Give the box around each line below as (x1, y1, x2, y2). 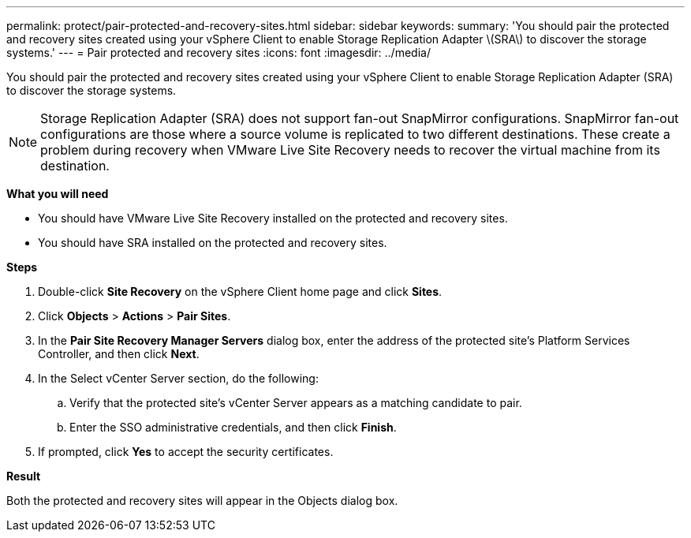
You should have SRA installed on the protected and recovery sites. (38, 236, 387, 249)
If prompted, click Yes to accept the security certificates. (38, 445, 334, 458)
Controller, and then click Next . (38, 347, 200, 361)
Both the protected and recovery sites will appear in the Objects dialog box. (6, 494, 398, 507)
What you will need (6, 187, 109, 200)
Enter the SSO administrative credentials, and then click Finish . (69, 420, 397, 434)
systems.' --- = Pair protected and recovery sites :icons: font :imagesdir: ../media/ (6, 46, 431, 59)
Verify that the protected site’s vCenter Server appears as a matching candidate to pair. (69, 396, 522, 409)
